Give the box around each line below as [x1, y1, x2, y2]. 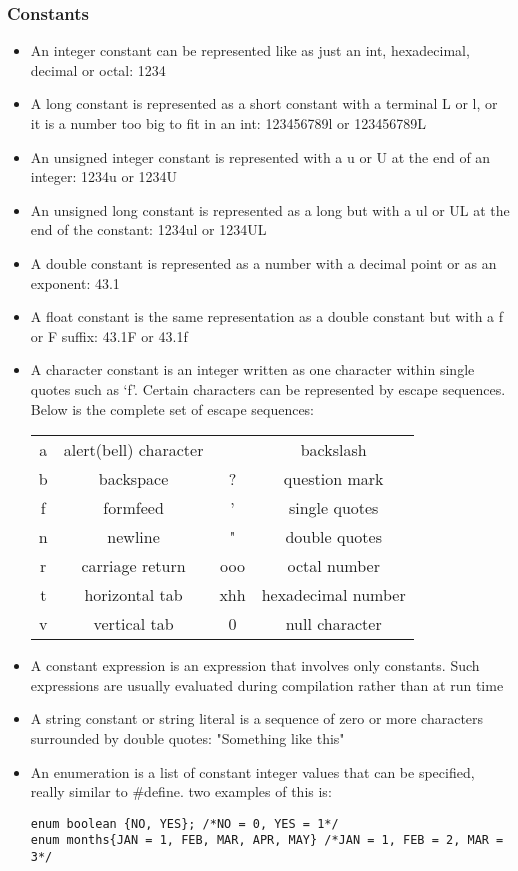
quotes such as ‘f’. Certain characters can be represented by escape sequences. [30, 378, 506, 399]
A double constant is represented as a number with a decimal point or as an [30, 252, 497, 273]
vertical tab [93, 612, 174, 636]
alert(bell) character [63, 438, 204, 462]
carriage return [81, 554, 186, 578]
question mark [283, 467, 384, 491]
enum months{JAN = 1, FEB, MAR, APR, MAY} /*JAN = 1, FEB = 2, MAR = [30, 833, 504, 848]
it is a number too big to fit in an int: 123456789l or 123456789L [30, 113, 426, 133]
